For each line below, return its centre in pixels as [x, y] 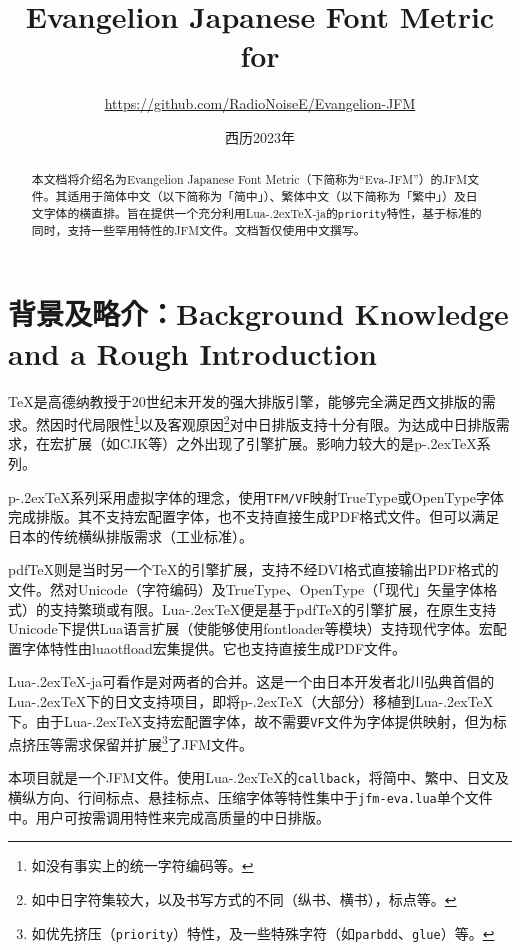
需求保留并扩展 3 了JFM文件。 [158, 742]
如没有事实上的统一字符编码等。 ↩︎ [142, 865]
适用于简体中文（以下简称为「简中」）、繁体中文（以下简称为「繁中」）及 [266, 195]
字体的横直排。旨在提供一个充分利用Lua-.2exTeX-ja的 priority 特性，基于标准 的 [262, 212]
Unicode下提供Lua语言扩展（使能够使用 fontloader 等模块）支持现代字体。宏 [250, 628]
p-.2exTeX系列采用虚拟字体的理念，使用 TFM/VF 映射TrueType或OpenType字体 [256, 496]
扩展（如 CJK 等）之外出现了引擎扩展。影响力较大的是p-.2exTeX [270, 443]
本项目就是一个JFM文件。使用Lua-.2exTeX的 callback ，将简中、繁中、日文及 [258, 777]
